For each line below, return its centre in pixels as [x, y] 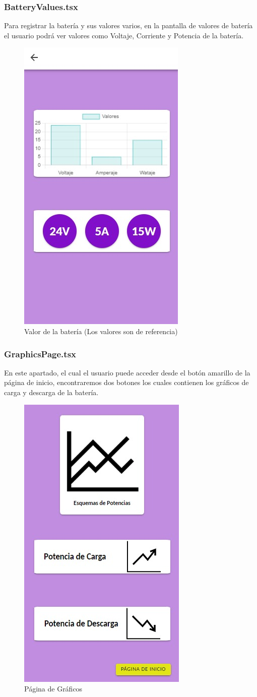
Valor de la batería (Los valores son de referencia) [101, 331]
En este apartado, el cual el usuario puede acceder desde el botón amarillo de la [127, 372]
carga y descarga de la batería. [51, 392]
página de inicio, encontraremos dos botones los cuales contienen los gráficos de [126, 382]
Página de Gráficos [53, 689]
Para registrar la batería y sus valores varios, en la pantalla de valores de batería [128, 25]
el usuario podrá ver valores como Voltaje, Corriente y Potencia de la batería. [124, 35]
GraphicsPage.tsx [40, 354]
